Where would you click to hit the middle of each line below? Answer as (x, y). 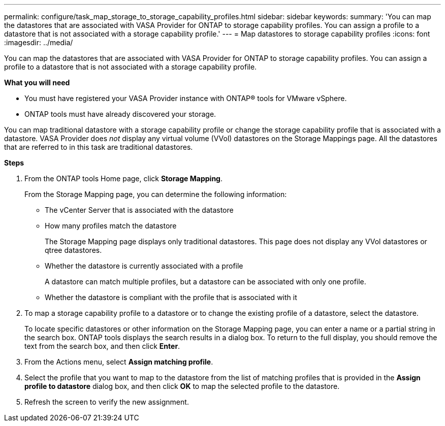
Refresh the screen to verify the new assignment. (107, 402)
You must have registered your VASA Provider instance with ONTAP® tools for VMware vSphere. (186, 98)
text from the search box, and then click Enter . (102, 346)
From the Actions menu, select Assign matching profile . (119, 362)
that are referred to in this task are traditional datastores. (99, 147)
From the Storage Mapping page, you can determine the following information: (156, 194)
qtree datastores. (73, 250)
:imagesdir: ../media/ (39, 42)
